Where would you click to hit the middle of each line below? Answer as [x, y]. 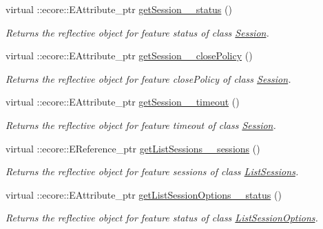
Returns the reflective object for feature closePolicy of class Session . [148, 78]
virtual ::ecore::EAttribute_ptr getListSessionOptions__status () [144, 194]
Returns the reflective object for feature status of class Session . [137, 32]
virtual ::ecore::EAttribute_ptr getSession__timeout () [123, 102]
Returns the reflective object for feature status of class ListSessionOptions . [162, 218]
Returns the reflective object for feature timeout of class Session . [141, 125]
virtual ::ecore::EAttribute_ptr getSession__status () [119, 9]
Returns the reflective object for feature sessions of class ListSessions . [152, 171]
